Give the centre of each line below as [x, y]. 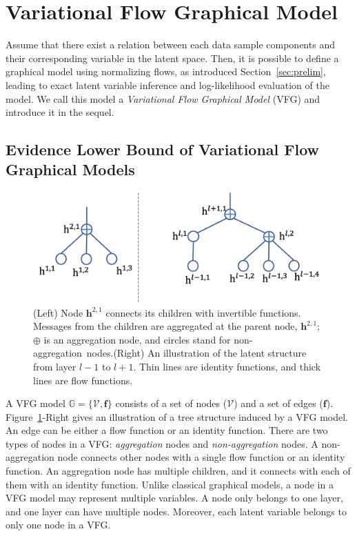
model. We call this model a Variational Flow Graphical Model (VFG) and [163, 98]
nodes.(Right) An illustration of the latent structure [196, 353]
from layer [55, 366]
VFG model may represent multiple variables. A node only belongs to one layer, [174, 498]
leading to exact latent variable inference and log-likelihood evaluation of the [167, 85]
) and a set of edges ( [278, 403]
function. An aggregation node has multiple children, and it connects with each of [178, 471]
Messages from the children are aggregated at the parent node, [165, 326]
